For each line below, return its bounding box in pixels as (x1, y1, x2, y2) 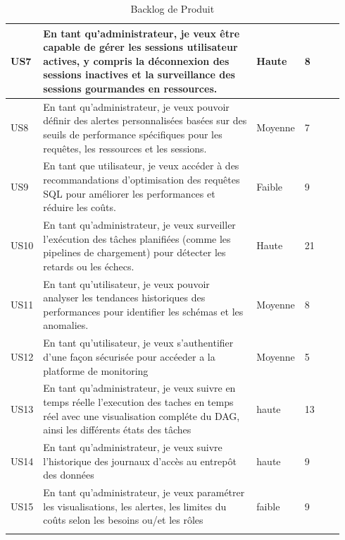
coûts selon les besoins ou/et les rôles (43, 512, 203, 527)
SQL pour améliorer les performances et (43, 186, 215, 200)
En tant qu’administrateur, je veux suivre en (43, 380, 236, 395)
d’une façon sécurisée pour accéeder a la (43, 349, 215, 364)
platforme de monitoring (43, 363, 149, 378)
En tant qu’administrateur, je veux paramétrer (43, 485, 245, 499)
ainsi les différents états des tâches (43, 422, 192, 437)
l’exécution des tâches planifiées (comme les (43, 231, 231, 246)
